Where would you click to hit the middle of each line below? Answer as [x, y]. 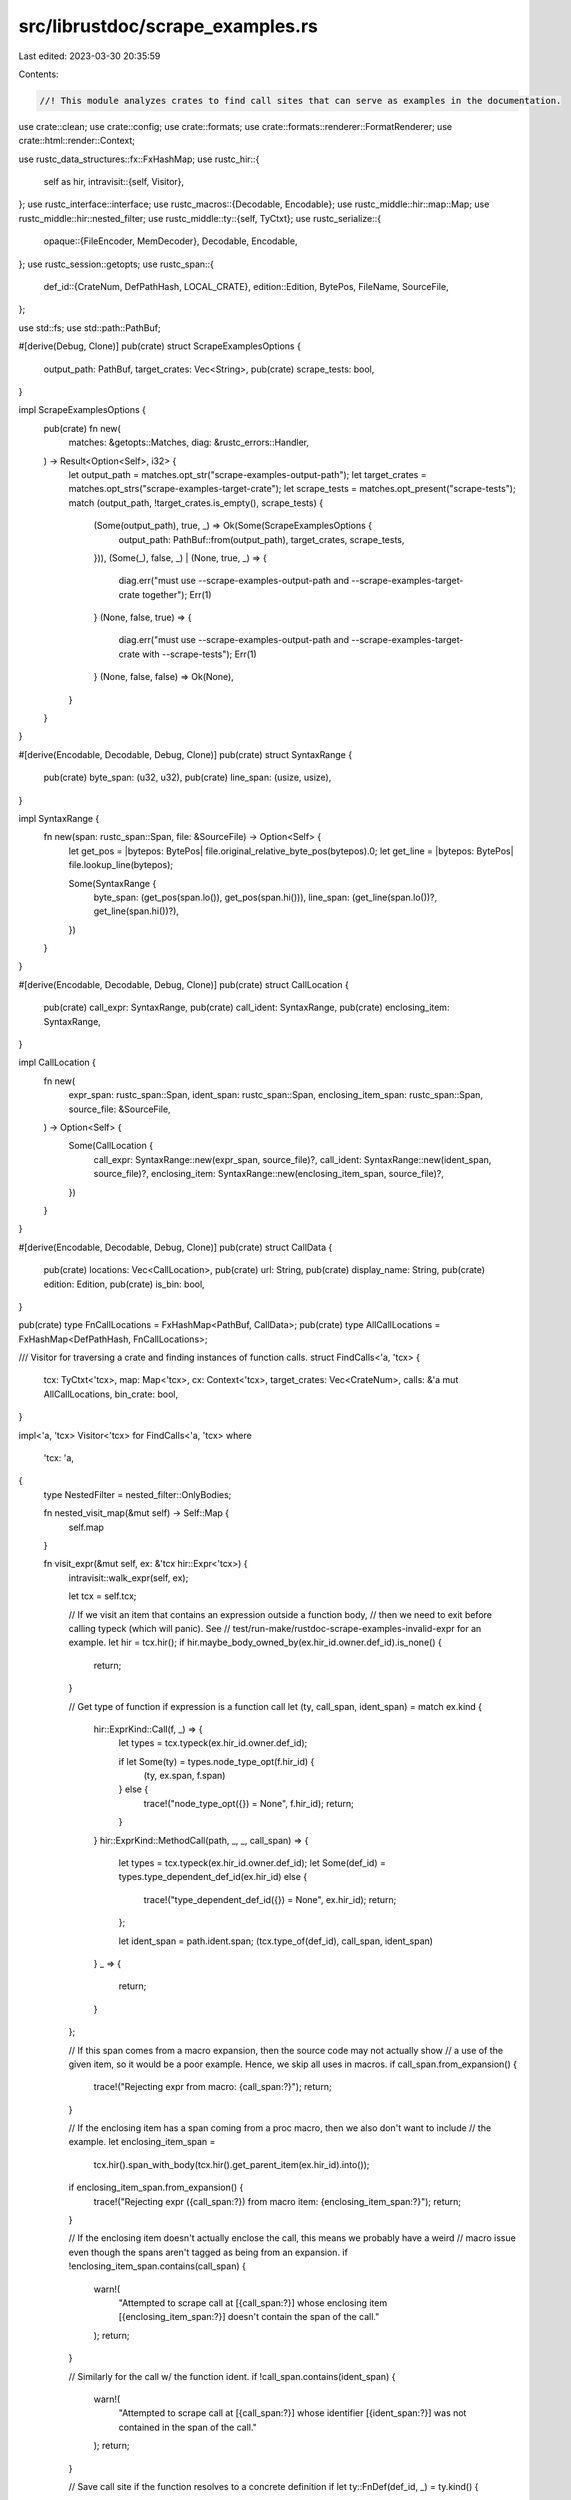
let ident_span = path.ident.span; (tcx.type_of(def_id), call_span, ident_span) [276, 1941]
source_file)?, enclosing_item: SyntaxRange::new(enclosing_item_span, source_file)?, [269, 1174]
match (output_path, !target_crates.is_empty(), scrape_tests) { [196, 502]
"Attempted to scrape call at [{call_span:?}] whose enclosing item [253, 2303]
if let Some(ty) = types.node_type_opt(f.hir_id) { [216, 1761]
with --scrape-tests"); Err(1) [199, 654]
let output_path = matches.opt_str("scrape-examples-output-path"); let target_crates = [247, 474]
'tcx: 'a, [59, 1458]
